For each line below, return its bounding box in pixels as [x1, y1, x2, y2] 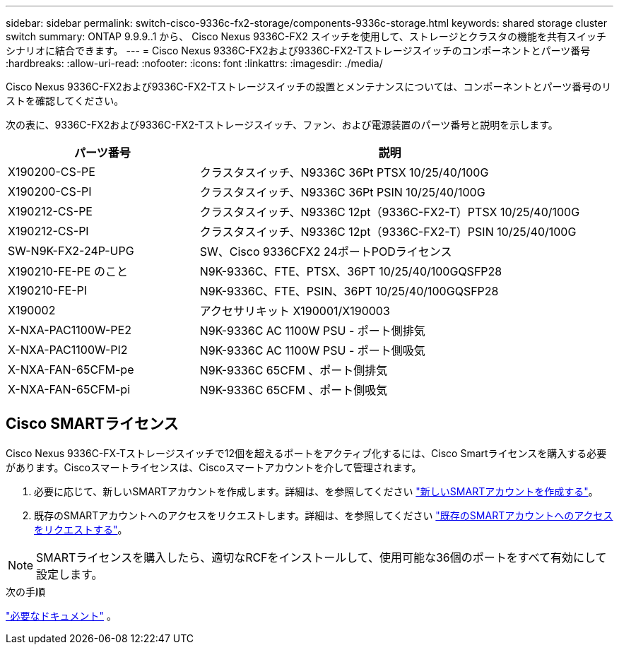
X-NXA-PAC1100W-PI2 [8, 343, 128, 357]
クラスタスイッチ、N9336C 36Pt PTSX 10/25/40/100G [199, 165, 489, 179]
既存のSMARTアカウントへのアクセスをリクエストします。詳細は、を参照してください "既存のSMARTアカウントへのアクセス [34, 509, 613, 521]
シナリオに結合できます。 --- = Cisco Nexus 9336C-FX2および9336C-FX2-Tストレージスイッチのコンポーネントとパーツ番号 [6, 45, 591, 57]
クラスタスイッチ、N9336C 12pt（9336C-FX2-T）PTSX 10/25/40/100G [199, 205, 580, 219]
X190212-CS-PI [8, 224, 89, 238]
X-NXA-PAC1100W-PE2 [8, 323, 131, 337]
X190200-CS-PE [8, 165, 95, 179]
